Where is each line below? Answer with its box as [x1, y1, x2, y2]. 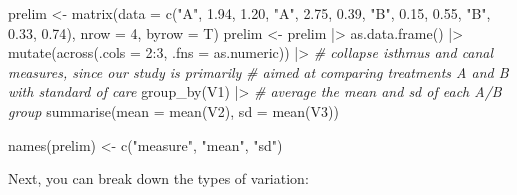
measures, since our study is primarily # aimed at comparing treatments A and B [8, 61, 509, 82]
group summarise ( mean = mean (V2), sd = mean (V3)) [8, 100, 339, 121]
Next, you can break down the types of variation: [8, 168, 309, 189]
